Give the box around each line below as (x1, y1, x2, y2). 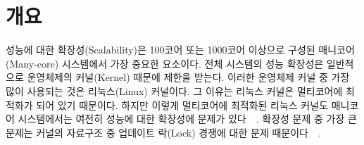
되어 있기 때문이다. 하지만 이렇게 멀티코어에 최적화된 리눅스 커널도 (36, 97, 329, 112)
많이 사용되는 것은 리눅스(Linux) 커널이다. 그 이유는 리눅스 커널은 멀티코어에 (6, 83, 343, 98)
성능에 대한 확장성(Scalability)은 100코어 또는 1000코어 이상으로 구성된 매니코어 (6, 42, 355, 57)
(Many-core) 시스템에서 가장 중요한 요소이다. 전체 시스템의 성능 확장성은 (6, 56, 324, 70)
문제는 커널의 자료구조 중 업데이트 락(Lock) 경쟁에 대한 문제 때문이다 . (6, 125, 321, 139)
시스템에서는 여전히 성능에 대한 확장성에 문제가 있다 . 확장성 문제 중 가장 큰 (18, 111, 357, 126)
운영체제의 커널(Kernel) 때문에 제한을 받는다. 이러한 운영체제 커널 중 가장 (27, 70, 350, 84)
